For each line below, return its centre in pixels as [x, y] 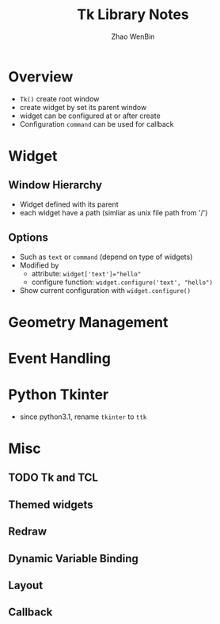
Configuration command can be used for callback [97, 124]
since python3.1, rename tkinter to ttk [83, 417]
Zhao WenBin [133, 36]
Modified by [39, 265]
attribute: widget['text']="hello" [86, 273]
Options [28, 238]
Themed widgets [51, 504]
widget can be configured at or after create [90, 116]
